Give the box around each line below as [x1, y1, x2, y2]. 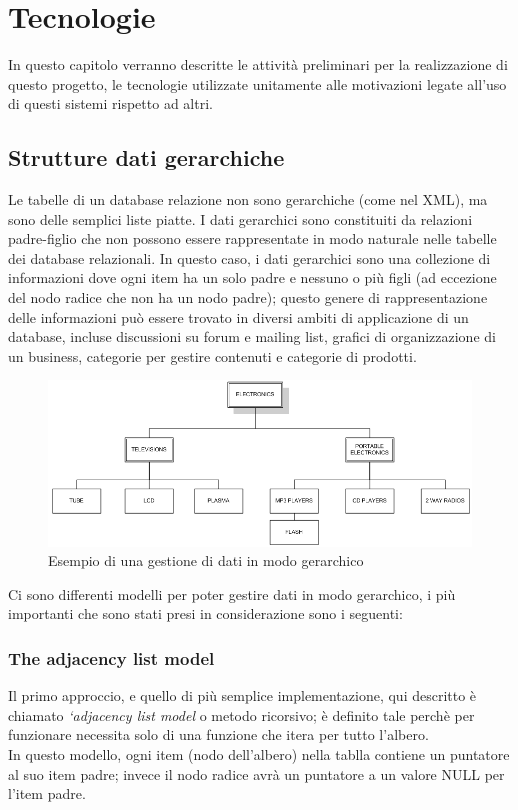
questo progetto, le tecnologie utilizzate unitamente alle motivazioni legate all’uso [8, 73, 507, 94]
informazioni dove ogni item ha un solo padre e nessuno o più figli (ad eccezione [8, 267, 497, 288]
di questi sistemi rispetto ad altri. [8, 93, 213, 114]
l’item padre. [8, 783, 86, 804]
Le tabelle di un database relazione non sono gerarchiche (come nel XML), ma [8, 189, 488, 210]
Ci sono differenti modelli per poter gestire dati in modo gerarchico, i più [8, 583, 456, 604]
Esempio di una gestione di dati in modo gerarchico [48, 550, 364, 571]
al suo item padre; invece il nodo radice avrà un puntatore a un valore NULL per [8, 763, 505, 784]
